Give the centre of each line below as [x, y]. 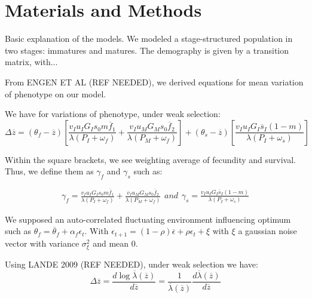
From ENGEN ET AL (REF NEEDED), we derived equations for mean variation [154, 82]
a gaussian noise [267, 231]
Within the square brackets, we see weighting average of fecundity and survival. [150, 159]
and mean [111, 243]
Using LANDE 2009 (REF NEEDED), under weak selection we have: [131, 264]
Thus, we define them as [49, 171]
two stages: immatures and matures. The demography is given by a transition [147, 50]
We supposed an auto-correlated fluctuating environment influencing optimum [148, 219]
